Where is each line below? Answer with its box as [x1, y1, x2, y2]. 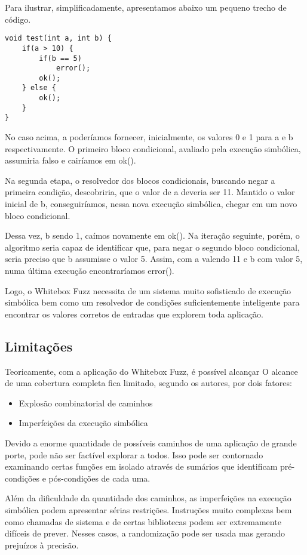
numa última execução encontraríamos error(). [5, 264, 174, 277]
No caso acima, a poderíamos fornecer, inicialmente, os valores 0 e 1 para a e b [5, 131, 293, 143]
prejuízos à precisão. [5, 538, 79, 551]
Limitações [5, 337, 73, 355]
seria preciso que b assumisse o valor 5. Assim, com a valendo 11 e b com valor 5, [5, 252, 303, 265]
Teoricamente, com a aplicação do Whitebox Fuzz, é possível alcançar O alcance [5, 365, 298, 377]
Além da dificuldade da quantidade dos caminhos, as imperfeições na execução [5, 492, 291, 504]
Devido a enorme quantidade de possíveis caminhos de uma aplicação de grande [5, 436, 297, 449]
